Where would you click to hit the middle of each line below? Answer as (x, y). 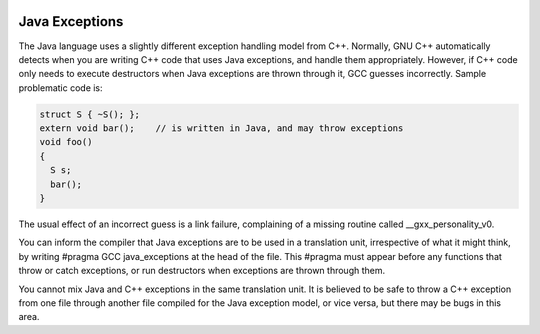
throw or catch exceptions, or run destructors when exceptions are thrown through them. (202, 271)
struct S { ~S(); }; (89, 114)
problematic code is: (61, 87)
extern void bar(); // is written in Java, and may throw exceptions (221, 128)
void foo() (66, 142)
